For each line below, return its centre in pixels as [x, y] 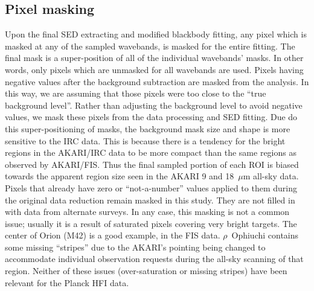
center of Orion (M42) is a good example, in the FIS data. [113, 235]
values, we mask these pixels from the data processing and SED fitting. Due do [151, 117]
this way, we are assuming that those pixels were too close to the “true [136, 93]
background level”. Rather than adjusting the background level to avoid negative [154, 105]
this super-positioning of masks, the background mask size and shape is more [148, 128]
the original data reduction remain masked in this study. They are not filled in [150, 200]
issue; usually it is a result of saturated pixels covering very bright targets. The [151, 223]
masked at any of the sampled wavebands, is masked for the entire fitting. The [150, 46]
